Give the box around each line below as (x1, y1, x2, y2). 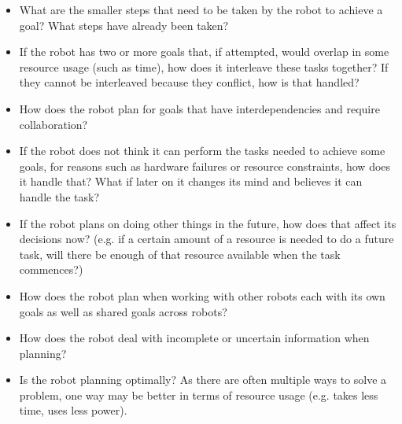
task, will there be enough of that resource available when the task (19, 245, 341, 262)
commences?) (19, 261, 83, 278)
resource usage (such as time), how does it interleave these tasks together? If (19, 58, 389, 75)
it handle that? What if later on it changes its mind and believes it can (19, 173, 363, 190)
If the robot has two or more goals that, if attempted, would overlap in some (19, 43, 389, 60)
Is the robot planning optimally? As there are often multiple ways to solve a (19, 371, 387, 388)
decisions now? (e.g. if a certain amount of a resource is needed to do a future (19, 230, 394, 247)
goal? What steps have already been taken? (19, 17, 229, 33)
